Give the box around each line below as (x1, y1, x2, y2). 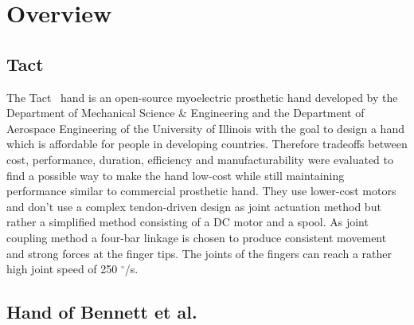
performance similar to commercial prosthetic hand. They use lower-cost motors (6, 182, 396, 199)
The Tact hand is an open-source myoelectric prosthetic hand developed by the (6, 88, 398, 105)
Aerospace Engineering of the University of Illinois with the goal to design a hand (6, 119, 404, 136)
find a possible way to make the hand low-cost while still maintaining (6, 166, 345, 183)
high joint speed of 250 (6, 260, 118, 277)
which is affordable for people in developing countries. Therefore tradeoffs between (6, 135, 408, 152)
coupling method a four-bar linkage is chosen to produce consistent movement (6, 229, 387, 245)
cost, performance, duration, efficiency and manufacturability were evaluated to (6, 151, 394, 167)
